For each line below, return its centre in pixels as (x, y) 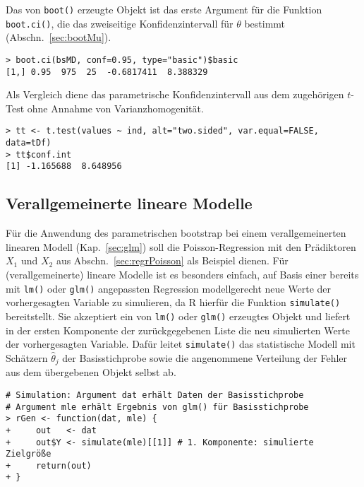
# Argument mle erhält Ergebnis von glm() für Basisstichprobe (157, 407)
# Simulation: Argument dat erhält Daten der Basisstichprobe (155, 395)
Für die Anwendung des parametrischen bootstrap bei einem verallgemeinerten (176, 233)
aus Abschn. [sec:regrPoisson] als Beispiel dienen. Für (172, 260)
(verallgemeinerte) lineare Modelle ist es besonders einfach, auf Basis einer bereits (182, 275)
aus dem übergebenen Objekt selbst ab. (91, 372)
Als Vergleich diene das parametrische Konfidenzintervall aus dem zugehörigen (175, 94)
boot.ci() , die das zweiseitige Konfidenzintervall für (120, 23)
